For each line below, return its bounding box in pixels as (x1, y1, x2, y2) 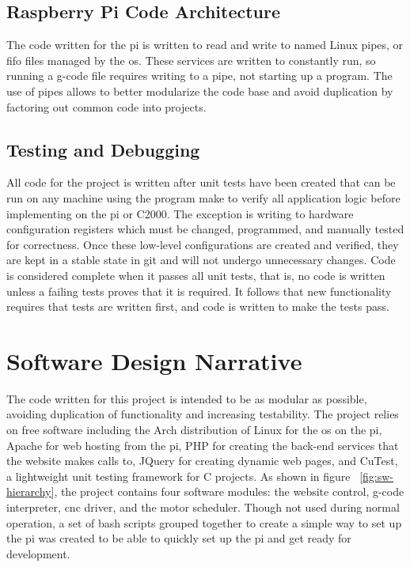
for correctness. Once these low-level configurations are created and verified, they (6, 236, 399, 252)
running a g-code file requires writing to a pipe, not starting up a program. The (6, 67, 393, 84)
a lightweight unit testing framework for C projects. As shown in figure (6, 467, 351, 484)
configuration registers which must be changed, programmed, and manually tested (6, 221, 404, 237)
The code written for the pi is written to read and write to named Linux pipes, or (6, 36, 404, 53)
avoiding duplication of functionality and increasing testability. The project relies (6, 406, 399, 422)
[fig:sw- (359, 467, 394, 484)
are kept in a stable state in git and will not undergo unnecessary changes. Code (6, 251, 396, 268)
